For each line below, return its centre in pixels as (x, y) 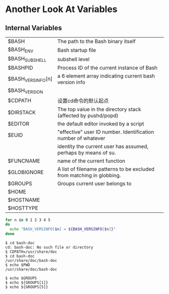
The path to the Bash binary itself (96, 41)
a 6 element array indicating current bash (106, 76)
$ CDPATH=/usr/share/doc (31, 252)
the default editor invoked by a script (101, 123)
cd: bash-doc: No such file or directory (49, 248)
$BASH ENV (21, 50)
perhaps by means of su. (87, 153)
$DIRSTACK (22, 112)
